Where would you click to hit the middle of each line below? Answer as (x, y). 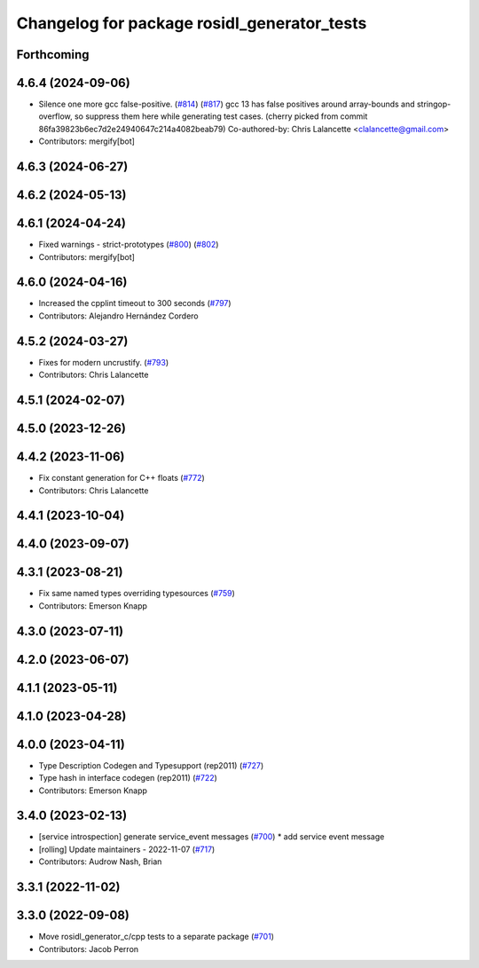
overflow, (55, 116)
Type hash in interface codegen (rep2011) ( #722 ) (128, 778)
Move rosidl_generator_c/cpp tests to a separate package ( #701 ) (157, 937)
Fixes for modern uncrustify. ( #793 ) (103, 362)
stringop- (434, 104)
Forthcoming (53, 55)
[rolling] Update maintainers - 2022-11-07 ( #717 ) (127, 849)
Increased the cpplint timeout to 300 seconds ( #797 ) (135, 303)
